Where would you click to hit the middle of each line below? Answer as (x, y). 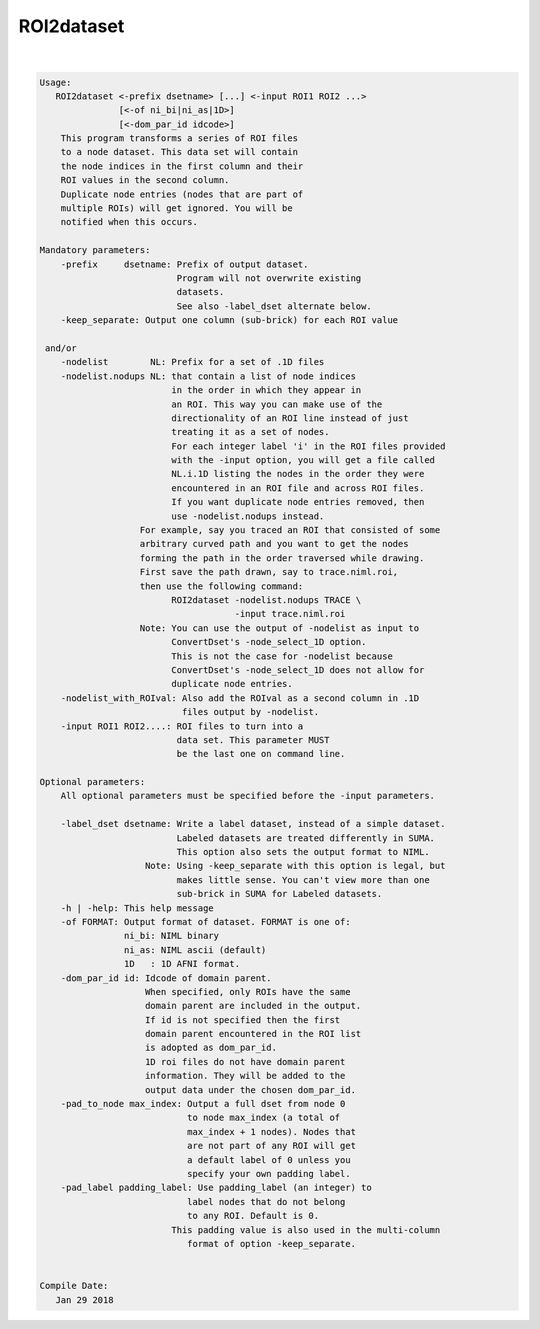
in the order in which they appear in (266, 390)
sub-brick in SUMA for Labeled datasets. (279, 894)
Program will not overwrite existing (269, 278)
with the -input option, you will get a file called (303, 460)
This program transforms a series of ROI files (179, 138)
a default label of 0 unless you (268, 1159)
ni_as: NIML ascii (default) (195, 949)
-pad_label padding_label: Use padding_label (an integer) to (216, 1188)
